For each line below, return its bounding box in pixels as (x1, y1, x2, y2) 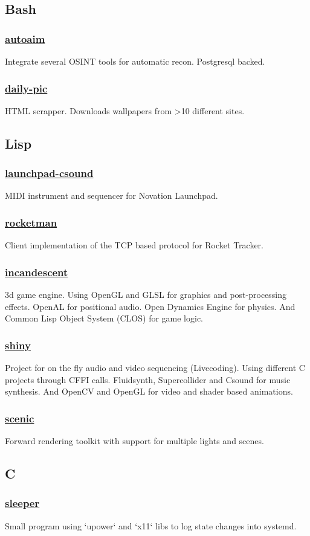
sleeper (5, 496, 40, 511)
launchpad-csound (5, 166, 94, 181)
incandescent (5, 264, 68, 279)
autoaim (5, 31, 45, 46)
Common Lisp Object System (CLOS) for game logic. (5, 312, 204, 325)
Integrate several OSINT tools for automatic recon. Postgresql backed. (5, 55, 265, 67)
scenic (5, 410, 34, 425)
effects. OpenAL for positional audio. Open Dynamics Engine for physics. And (5, 300, 295, 312)
